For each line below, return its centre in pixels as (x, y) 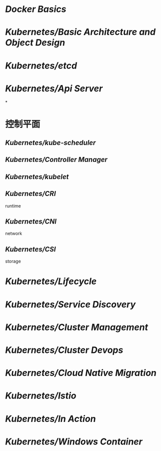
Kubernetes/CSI (31, 249)
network (14, 233)
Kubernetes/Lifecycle (51, 281)
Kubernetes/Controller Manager (56, 160)
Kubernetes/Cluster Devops (64, 350)
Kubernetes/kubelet (37, 177)
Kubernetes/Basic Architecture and (80, 32)
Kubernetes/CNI (31, 222)
